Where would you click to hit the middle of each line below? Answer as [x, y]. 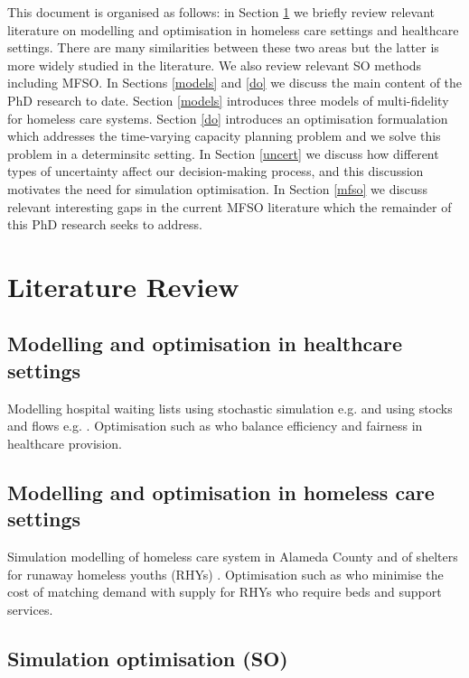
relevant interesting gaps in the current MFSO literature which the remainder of [230, 206]
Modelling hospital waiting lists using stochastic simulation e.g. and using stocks [230, 408]
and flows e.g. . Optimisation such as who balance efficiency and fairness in [215, 426]
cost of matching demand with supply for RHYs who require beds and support [225, 592]
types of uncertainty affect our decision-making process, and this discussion [216, 171]
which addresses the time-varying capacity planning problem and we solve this [224, 136]
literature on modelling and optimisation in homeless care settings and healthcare [233, 29]
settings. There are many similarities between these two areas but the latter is [223, 47]
